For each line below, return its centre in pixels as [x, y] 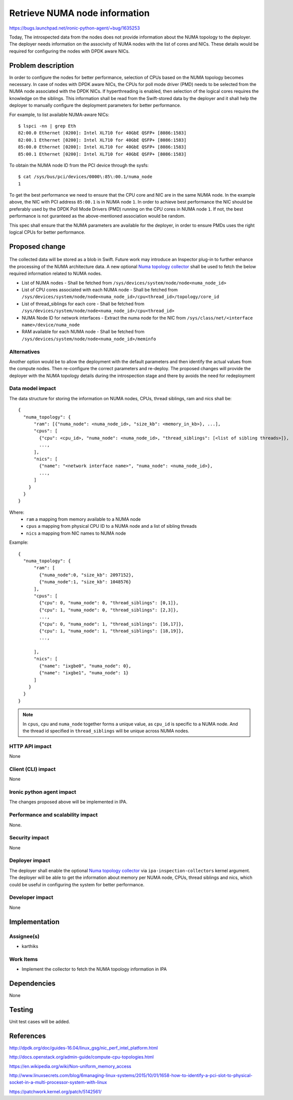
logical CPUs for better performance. [47, 232]
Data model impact [33, 389]
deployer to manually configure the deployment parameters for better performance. [95, 106]
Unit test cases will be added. [39, 1021]
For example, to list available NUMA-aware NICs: [59, 115]
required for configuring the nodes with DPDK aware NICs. [69, 51]
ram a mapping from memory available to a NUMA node [83, 519]
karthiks [30, 946]
